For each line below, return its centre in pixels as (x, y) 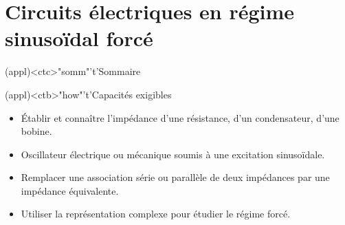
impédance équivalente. (70, 190)
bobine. (36, 131)
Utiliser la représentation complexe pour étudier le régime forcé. (156, 214)
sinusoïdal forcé (79, 38)
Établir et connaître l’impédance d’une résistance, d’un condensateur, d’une (180, 117)
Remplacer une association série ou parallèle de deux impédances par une (175, 177)
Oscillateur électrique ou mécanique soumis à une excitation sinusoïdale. (173, 154)
